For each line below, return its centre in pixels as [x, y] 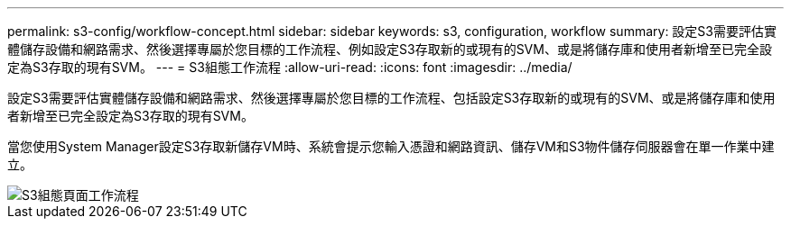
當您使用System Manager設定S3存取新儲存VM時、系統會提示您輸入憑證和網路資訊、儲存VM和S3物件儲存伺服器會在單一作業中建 [391, 146]
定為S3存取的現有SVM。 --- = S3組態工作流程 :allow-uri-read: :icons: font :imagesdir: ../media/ [290, 67]
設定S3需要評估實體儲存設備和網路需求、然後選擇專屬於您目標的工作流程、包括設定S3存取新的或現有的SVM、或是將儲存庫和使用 [391, 98]
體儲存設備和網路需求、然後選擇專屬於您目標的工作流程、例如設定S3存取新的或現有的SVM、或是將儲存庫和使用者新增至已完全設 [390, 49]
